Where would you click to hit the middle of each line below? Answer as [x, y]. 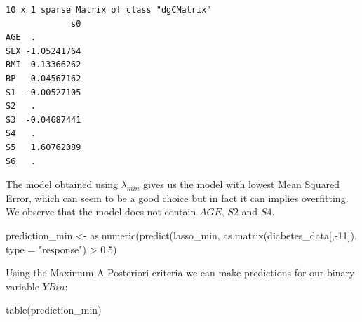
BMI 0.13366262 [43, 65]
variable [22, 286]
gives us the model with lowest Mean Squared [241, 184]
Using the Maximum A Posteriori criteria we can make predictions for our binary [180, 273]
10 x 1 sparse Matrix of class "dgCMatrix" [109, 10]
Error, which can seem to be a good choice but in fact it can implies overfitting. [177, 197]
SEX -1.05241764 [43, 51]
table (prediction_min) [54, 310]
